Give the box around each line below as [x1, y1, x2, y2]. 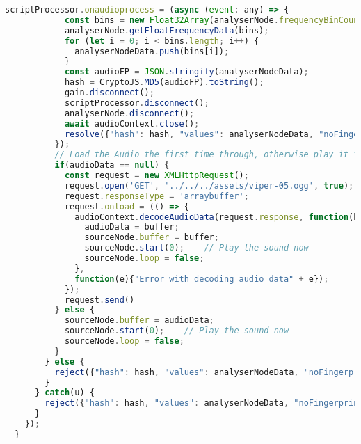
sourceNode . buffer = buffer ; [84, 232, 219, 243]
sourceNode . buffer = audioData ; [64, 315, 214, 326]
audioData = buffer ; [84, 222, 179, 232]
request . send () [64, 294, 135, 305]
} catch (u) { [34, 388, 95, 398]
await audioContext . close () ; [64, 118, 200, 129]
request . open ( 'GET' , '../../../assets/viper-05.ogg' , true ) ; [64, 180, 354, 191]
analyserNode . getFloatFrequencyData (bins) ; [64, 25, 269, 35]
